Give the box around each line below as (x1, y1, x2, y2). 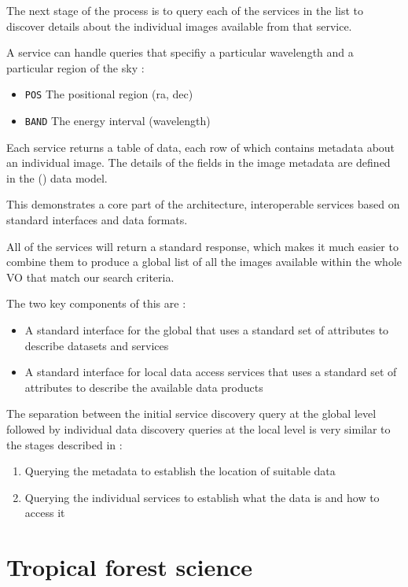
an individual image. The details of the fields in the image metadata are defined (6, 154, 391, 171)
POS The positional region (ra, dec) (24, 86, 193, 102)
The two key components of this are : (6, 295, 186, 312)
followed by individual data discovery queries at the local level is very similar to (6, 421, 391, 437)
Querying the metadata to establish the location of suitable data (24, 463, 336, 479)
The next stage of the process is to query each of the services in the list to (6, 2, 364, 18)
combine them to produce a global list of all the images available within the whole (6, 253, 402, 270)
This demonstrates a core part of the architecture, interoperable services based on (6, 196, 400, 212)
